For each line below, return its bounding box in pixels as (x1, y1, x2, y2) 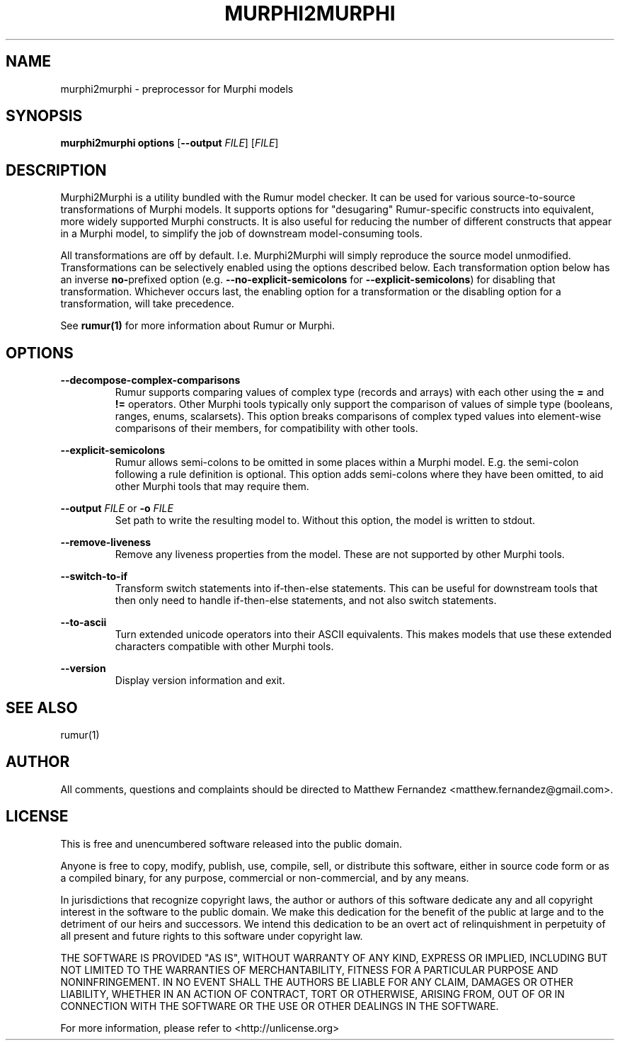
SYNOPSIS (6, 107, 83, 125)
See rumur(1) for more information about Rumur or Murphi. (60, 319, 335, 332)
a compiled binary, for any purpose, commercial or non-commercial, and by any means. (60, 871, 469, 884)
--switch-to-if (60, 570, 128, 583)
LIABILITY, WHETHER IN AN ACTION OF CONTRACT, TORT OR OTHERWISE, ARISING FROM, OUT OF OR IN (60, 987, 565, 1000)
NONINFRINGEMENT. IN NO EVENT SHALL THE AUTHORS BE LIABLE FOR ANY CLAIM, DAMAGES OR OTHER (60, 975, 573, 988)
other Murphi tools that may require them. (115, 480, 309, 493)
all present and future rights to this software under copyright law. (60, 929, 363, 942)
